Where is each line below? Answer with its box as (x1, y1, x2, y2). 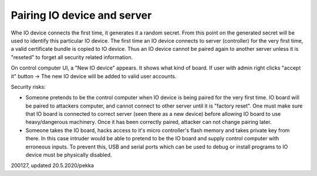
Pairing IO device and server (11, 9, 152, 22)
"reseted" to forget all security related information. (11, 53, 133, 61)
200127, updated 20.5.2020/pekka (11, 162, 94, 169)
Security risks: (11, 83, 46, 90)
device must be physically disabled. (25, 151, 112, 158)
